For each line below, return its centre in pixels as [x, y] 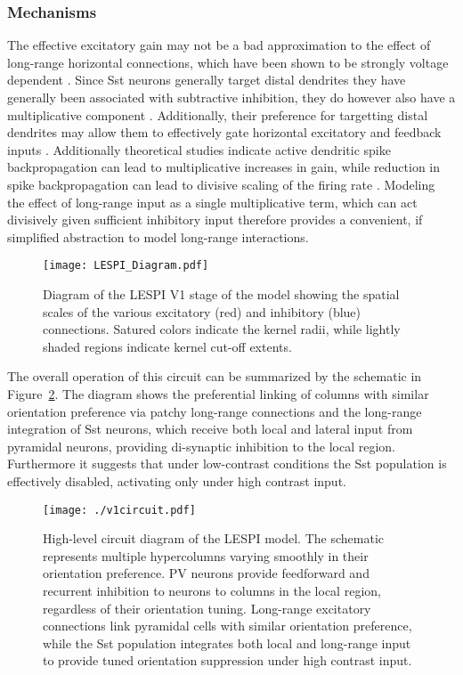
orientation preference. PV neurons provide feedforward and [206, 573]
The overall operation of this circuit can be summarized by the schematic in [215, 376]
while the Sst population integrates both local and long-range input [227, 642]
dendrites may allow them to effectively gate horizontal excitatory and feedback [224, 132]
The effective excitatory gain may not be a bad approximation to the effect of [219, 45]
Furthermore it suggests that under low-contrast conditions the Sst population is [227, 464]
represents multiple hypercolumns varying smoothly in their [206, 555]
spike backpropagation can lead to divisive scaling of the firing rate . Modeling [221, 184]
